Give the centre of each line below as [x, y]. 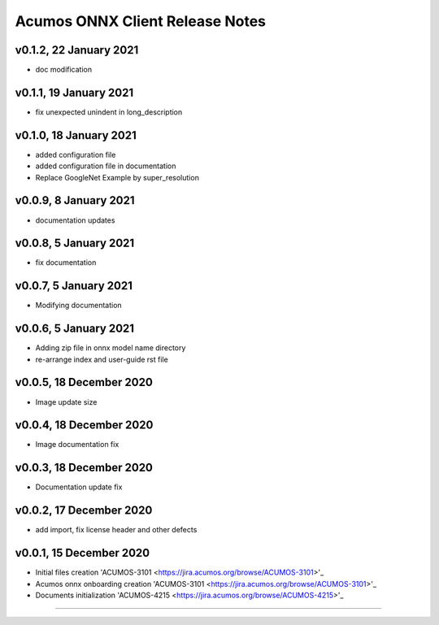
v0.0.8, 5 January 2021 [75, 243]
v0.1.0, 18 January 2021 [76, 135]
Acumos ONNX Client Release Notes [141, 21]
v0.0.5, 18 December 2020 [84, 382]
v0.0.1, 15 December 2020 [83, 553]
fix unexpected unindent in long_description [109, 112]
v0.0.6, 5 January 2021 [74, 329]
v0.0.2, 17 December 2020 [84, 511]
